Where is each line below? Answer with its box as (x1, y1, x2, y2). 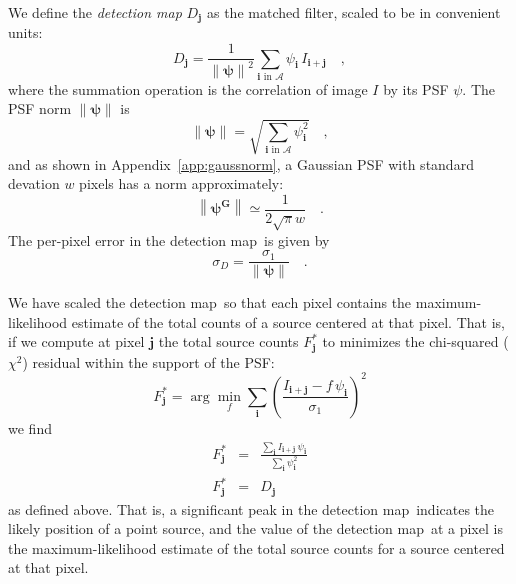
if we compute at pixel (8, 331, 145, 352)
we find (8, 417, 52, 438)
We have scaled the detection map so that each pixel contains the (8, 292, 412, 313)
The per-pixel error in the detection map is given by (8, 229, 330, 250)
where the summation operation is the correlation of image (8, 78, 368, 99)
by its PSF (383, 78, 449, 99)
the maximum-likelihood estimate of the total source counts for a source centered (8, 537, 505, 558)
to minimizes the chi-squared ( (322, 331, 509, 352)
